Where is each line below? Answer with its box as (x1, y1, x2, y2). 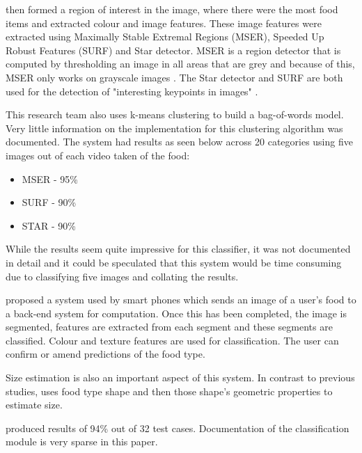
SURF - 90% (22, 195, 77, 209)
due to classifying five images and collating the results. (6, 269, 239, 283)
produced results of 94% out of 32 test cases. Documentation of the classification (6, 420, 349, 435)
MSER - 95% (22, 171, 78, 186)
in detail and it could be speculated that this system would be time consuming (6, 255, 342, 269)
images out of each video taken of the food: (6, 148, 190, 162)
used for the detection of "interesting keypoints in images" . (6, 84, 258, 98)
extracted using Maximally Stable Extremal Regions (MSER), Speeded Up (6, 29, 324, 44)
